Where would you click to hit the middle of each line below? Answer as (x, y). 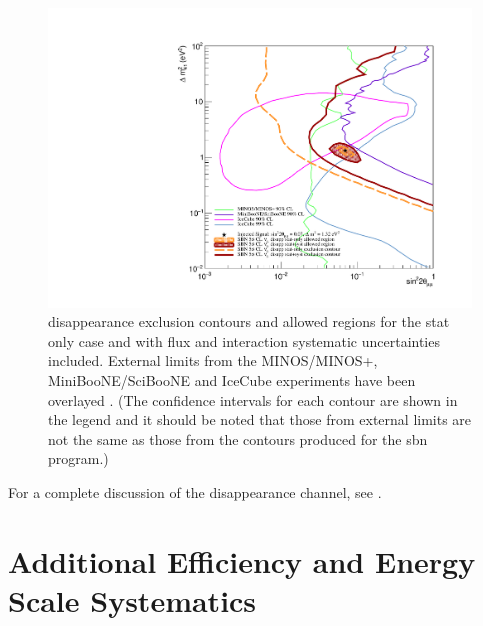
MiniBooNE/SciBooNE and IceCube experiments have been (232, 380)
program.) (78, 458)
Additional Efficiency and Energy (242, 560)
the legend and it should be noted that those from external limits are (260, 419)
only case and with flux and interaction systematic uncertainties (244, 340)
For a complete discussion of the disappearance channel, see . (195, 492)
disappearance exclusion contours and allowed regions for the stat (249, 321)
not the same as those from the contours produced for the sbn (238, 438)
